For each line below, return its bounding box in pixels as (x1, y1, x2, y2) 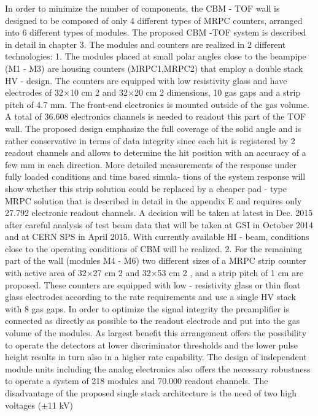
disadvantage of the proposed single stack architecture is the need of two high (5, 387, 297, 399)
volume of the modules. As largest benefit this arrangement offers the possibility (5, 326, 307, 339)
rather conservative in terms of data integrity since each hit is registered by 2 (5, 134, 295, 147)
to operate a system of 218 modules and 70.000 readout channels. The (5, 374, 268, 387)
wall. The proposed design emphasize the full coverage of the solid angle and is (5, 121, 301, 134)
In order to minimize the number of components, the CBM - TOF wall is (5, 2, 280, 14)
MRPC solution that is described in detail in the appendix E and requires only (5, 194, 302, 207)
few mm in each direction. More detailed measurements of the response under (5, 158, 297, 171)
